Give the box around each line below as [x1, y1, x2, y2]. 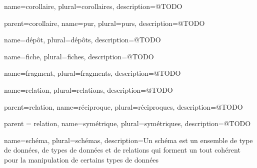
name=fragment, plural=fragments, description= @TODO [4, 68, 181, 78]
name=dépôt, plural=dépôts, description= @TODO [4, 34, 161, 45]
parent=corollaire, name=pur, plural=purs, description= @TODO [4, 17, 205, 28]
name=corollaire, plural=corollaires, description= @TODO [4, 1, 182, 11]
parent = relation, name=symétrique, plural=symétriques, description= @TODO [4, 118, 251, 129]
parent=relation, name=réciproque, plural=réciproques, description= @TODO [4, 101, 243, 112]
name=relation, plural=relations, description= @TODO [4, 84, 173, 95]
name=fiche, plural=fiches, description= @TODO [4, 51, 154, 61]
